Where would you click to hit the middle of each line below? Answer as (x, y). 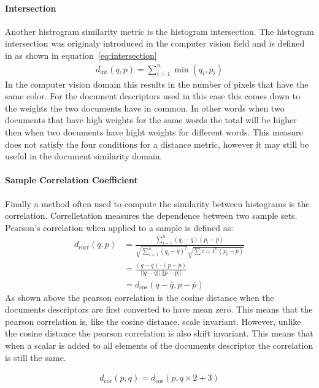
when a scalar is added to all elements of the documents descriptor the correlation (159, 345)
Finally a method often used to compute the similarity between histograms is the (157, 203)
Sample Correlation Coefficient (71, 180)
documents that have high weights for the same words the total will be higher (151, 120)
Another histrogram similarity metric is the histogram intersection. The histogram (159, 31)
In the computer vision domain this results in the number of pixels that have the (157, 84)
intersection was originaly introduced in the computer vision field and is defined (155, 43)
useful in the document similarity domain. (84, 156)
